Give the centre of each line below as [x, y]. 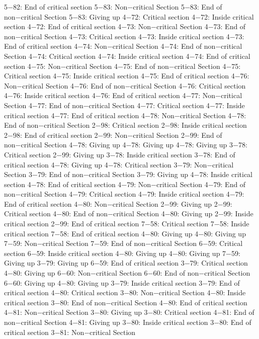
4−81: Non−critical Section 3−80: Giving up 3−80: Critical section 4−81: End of [129, 312]
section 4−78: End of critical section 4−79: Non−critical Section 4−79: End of [125, 184]
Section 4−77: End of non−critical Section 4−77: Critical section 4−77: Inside [124, 105]
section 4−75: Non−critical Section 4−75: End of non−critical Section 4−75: [122, 66]
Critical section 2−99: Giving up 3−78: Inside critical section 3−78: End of [120, 154]
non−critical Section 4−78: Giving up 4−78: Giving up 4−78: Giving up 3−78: [126, 145]
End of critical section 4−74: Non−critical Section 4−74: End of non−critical [123, 46]
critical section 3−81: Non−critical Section [70, 332]
